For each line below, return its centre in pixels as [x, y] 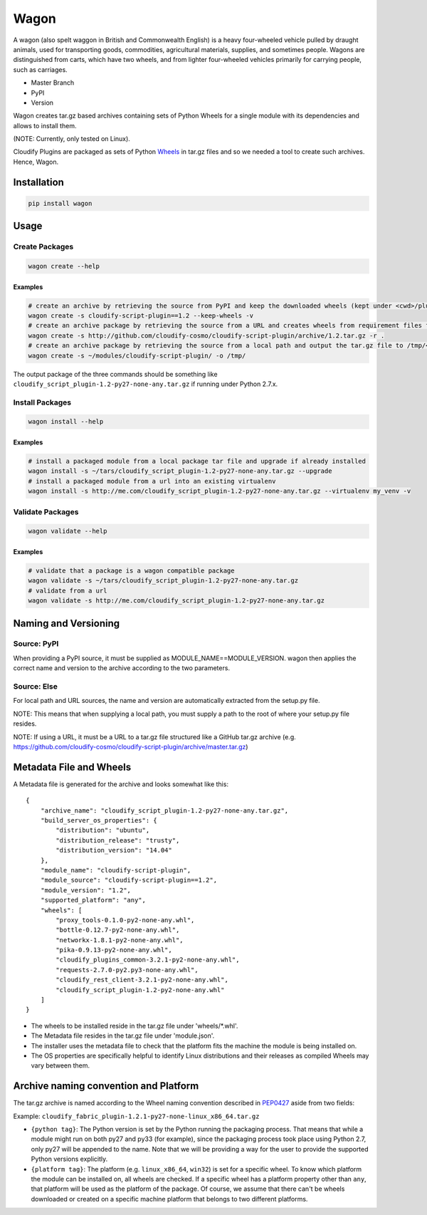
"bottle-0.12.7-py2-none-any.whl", [118, 930]
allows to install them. [45, 125]
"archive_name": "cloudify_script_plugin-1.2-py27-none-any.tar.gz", [164, 810]
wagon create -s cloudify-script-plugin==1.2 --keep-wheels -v [141, 316]
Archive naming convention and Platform [106, 1086]
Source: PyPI [36, 644]
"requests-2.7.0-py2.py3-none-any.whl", [127, 970]
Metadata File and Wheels [72, 767]
